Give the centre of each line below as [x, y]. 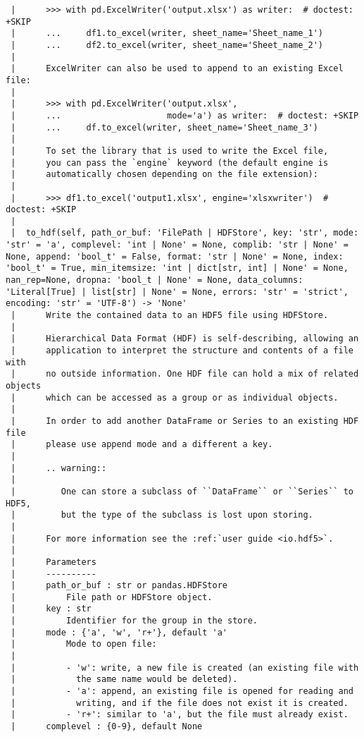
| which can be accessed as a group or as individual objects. [175, 397]
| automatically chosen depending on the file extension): [164, 175]
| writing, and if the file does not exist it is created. [180, 703]
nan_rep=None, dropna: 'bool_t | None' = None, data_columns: [155, 280]
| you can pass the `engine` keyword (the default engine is [170, 163]
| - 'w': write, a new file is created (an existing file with [185, 668]
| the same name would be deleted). [124, 680]
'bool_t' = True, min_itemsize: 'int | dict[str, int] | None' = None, [177, 268]
